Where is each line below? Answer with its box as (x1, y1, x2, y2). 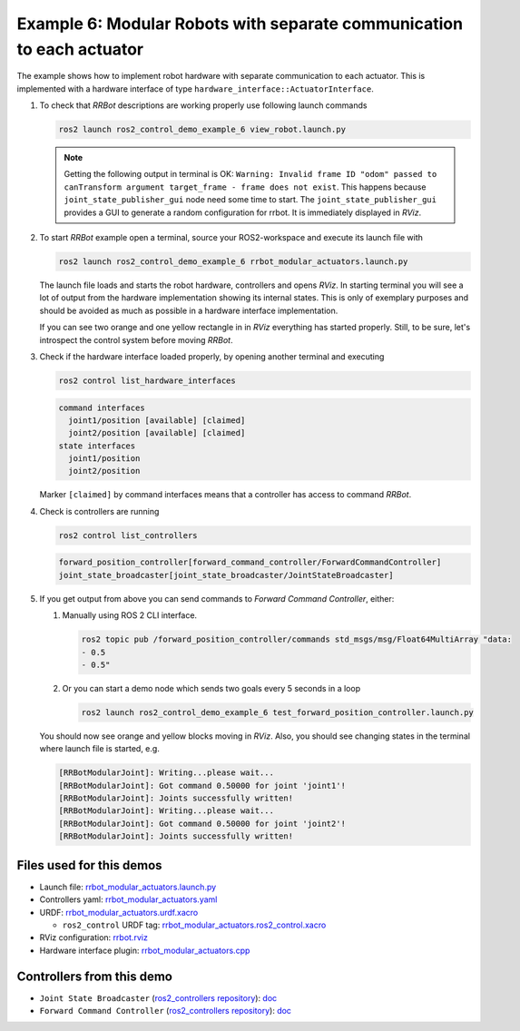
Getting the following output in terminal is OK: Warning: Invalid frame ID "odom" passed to (64, 169, 437, 180)
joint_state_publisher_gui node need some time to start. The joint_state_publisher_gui (64, 194, 437, 205)
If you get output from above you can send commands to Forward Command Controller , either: (39, 593, 395, 604)
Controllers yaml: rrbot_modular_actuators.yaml (39, 894, 218, 905)
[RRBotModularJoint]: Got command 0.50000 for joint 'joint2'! (58, 818, 347, 829)
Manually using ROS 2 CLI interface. (62, 610, 198, 621)
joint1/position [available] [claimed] (68, 415, 246, 426)
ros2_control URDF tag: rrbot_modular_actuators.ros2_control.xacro (62, 919, 327, 930)
